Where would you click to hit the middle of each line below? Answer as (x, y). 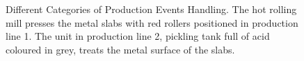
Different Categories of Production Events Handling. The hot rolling (151, 9)
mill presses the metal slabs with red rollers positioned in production (152, 22)
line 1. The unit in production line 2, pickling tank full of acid (138, 36)
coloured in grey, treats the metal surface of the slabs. (120, 49)
